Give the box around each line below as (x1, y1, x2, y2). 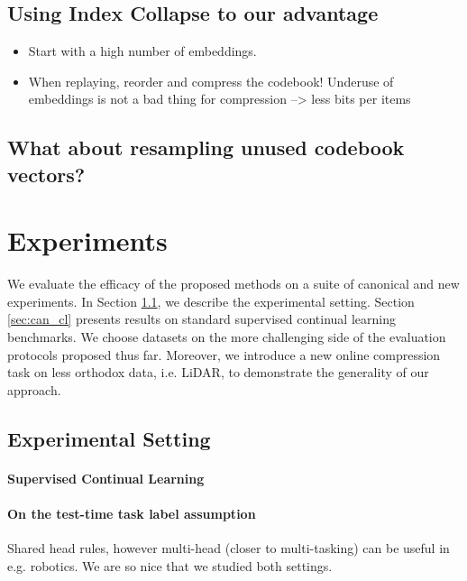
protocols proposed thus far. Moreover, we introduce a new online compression (7, 345, 441, 364)
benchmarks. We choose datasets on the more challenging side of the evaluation (7, 327, 446, 346)
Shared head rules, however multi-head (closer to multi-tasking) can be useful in (7, 539, 450, 558)
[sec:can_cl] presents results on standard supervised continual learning (7, 309, 396, 328)
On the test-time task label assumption (7, 504, 256, 522)
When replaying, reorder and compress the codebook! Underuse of (28, 71, 394, 90)
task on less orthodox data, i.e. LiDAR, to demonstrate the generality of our (7, 363, 429, 382)
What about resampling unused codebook (7, 134, 405, 161)
